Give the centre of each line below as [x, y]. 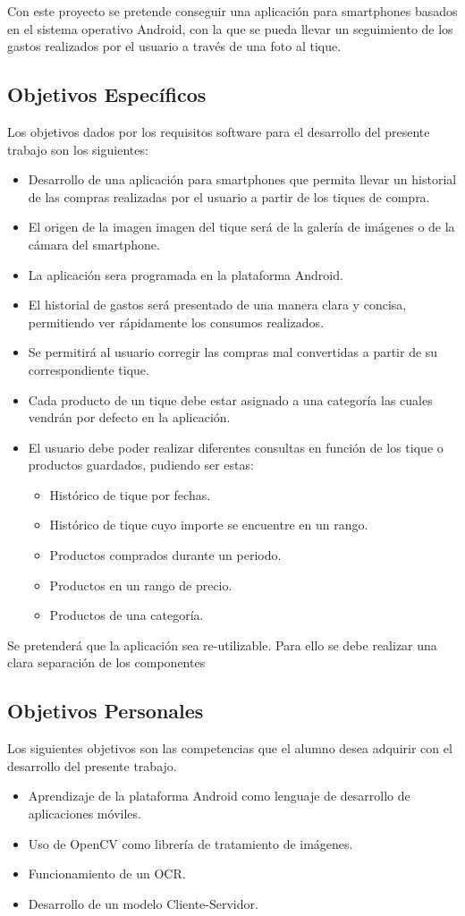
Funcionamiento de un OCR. [107, 874]
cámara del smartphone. [94, 244]
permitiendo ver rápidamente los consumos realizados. [176, 322]
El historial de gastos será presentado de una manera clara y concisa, [217, 305]
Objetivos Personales [106, 711]
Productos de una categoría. [127, 615]
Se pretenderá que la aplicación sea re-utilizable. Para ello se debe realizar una [222, 645]
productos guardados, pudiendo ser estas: [141, 465]
